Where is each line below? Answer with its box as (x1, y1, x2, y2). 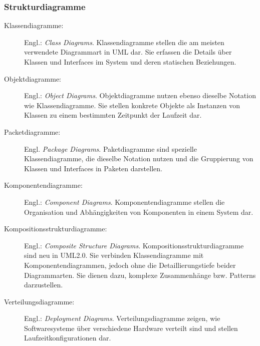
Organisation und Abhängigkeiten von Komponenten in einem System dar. (24, 206, 253, 217)
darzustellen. (24, 279, 63, 290)
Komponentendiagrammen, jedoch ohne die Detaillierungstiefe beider (24, 259, 236, 270)
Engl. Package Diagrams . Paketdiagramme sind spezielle (24, 143, 197, 154)
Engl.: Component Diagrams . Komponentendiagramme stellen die (24, 196, 225, 207)
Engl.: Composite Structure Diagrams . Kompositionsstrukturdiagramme (24, 240, 244, 250)
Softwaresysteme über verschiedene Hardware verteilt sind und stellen (24, 322, 238, 333)
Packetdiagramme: (4, 126, 61, 137)
